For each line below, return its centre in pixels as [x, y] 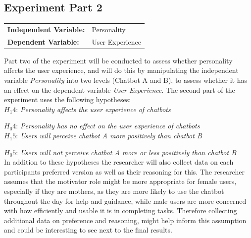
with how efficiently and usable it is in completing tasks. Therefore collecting [121, 210]
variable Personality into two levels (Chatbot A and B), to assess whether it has [125, 80]
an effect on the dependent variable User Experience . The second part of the [120, 89]
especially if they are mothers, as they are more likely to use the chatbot [114, 191]
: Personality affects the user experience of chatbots [93, 109]
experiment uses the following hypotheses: [68, 99]
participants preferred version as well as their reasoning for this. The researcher [124, 171]
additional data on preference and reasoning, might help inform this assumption [125, 220]
